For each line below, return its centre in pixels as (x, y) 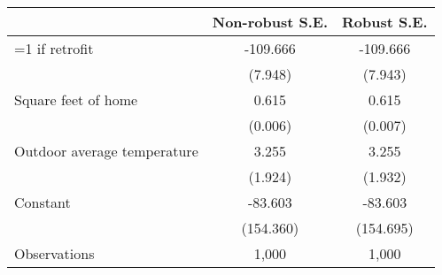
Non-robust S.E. (270, 22)
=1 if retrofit (54, 48)
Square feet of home (76, 99)
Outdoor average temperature (106, 151)
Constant (43, 202)
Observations (54, 253)
